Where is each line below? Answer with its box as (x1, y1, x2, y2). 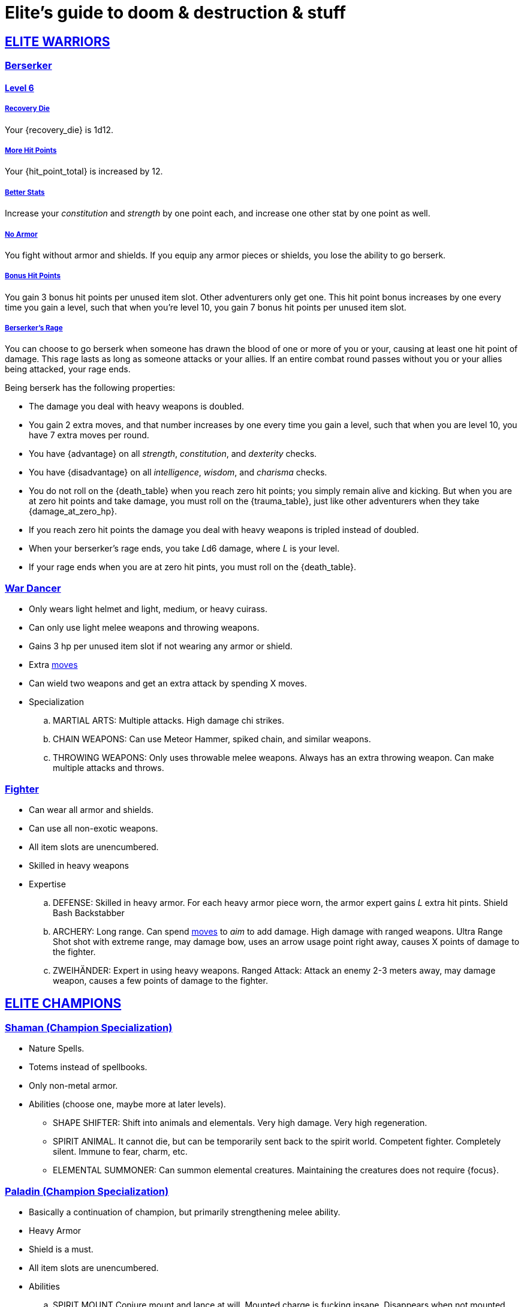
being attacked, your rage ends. (5, 364, 131, 375)
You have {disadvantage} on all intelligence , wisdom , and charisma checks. (29, 467, 327, 478)
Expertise (29, 878, 66, 889)
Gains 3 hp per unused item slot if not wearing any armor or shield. (29, 641, 293, 652)
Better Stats (5, 188, 45, 197)
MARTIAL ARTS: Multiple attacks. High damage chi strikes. (53, 715, 284, 726)
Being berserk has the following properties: (5, 383, 176, 393)
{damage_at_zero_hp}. (29, 506, 117, 517)
